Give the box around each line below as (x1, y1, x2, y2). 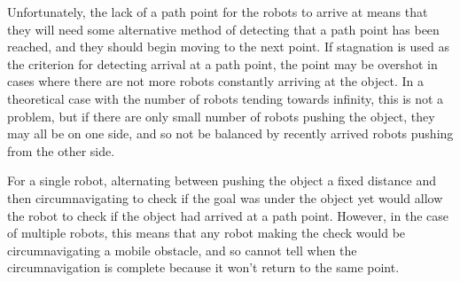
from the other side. (7, 141, 115, 160)
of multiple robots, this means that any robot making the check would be (7, 223, 406, 242)
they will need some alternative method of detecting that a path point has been (7, 20, 440, 38)
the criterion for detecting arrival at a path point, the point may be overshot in (7, 54, 438, 73)
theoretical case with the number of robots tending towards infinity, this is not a (7, 89, 444, 107)
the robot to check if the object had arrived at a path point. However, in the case (7, 206, 448, 224)
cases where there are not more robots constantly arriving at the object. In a (7, 72, 424, 90)
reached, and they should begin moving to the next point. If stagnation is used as (7, 37, 449, 56)
